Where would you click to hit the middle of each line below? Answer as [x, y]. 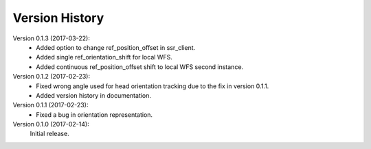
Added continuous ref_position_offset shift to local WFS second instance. [140, 67]
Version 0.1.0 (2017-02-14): [51, 124]
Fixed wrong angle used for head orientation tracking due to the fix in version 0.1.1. [153, 86]
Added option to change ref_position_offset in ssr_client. [116, 47]
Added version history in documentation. [93, 95]
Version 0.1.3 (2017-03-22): [52, 38]
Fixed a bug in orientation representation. [94, 114]
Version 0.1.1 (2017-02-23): [50, 105]
